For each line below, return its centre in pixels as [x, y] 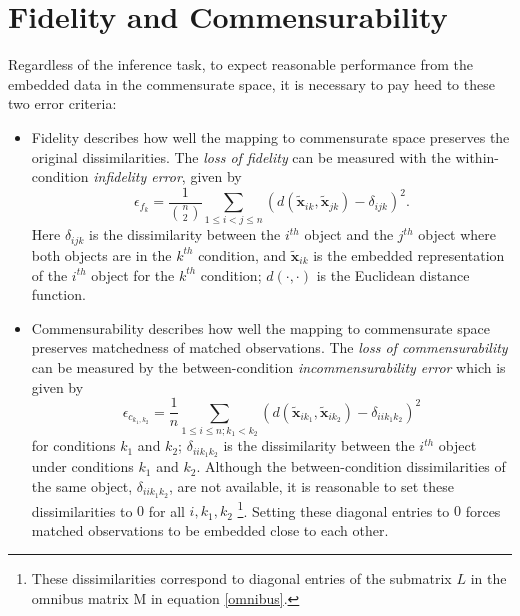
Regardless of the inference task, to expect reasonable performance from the [241, 64]
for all [166, 510]
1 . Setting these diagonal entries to [343, 509]
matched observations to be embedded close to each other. [210, 529]
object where [457, 234]
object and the [349, 234]
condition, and [242, 254]
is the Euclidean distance [393, 274]
